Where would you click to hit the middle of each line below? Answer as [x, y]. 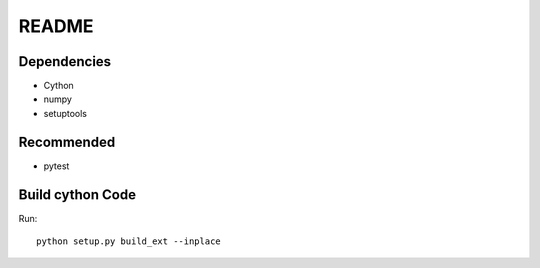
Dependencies [65, 61]
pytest [56, 166]
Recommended [67, 141]
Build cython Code [77, 194]
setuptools [65, 113]
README [56, 26]
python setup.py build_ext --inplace [129, 241]
